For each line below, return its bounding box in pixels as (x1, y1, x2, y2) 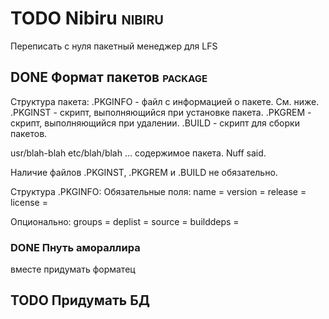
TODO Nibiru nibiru (10, 7, 164, 30)
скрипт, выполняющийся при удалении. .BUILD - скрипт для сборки (10, 117, 300, 129)
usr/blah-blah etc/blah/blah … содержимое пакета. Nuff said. (10, 147, 267, 159)
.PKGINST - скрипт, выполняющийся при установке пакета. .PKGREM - (10, 106, 312, 118)
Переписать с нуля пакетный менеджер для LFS (10, 40, 218, 52)
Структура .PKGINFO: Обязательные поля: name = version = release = (10, 185, 307, 197)
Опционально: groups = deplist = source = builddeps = (10, 215, 240, 227)
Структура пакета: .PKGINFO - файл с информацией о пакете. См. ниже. (10, 95, 320, 107)
